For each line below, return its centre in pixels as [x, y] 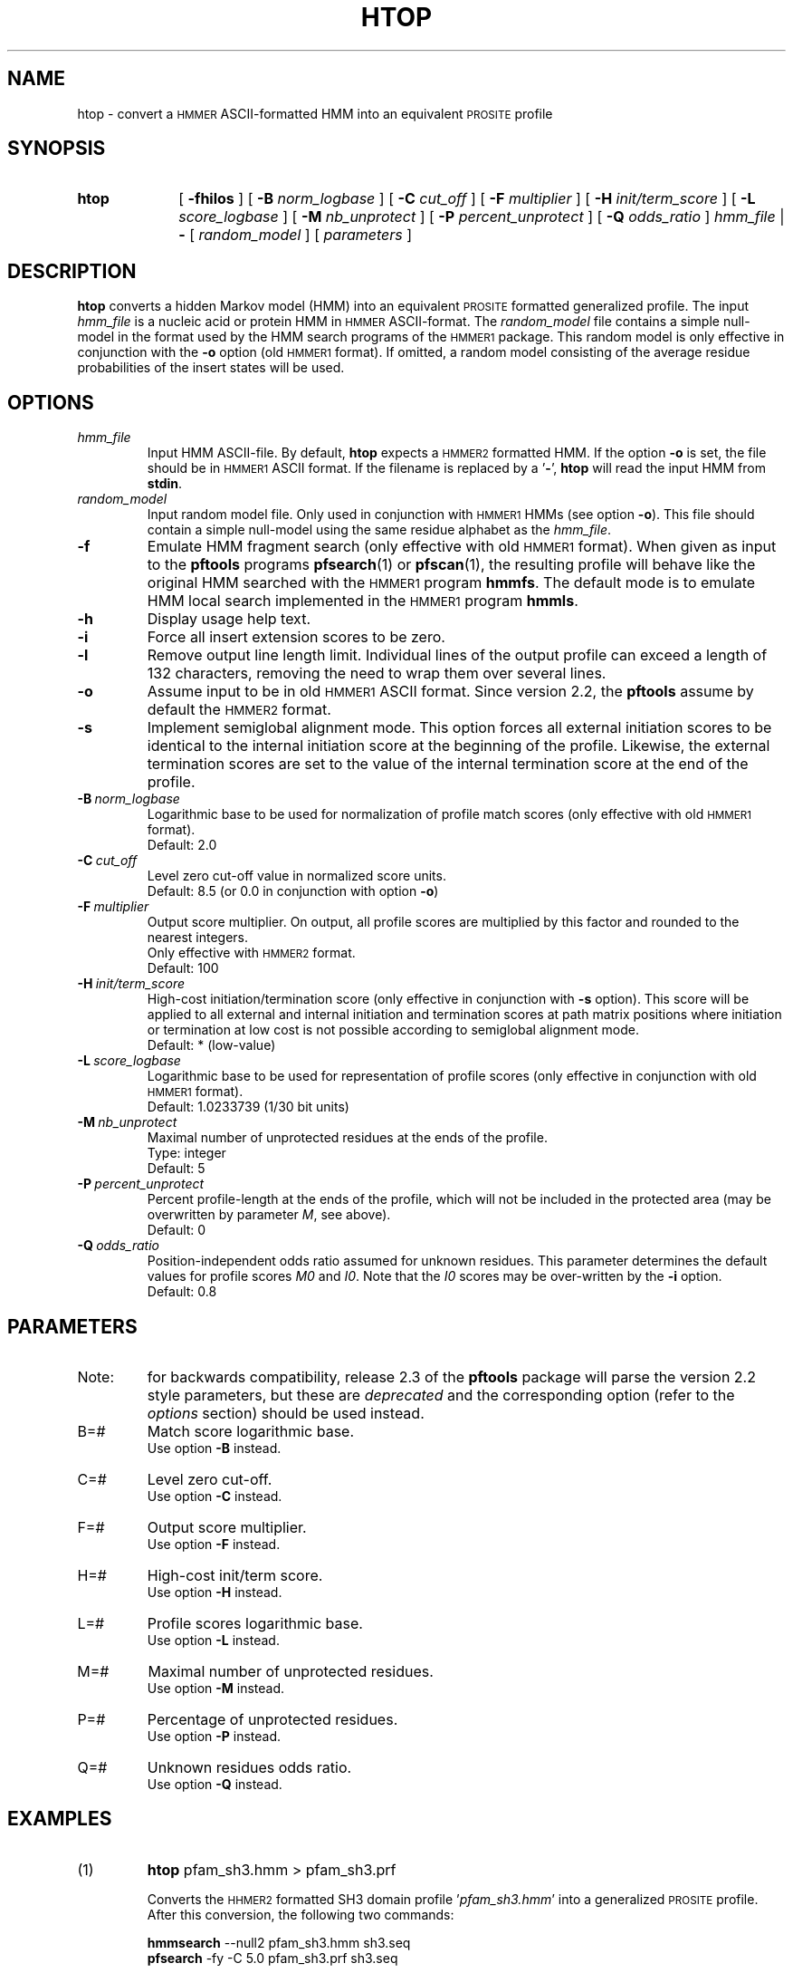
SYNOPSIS [57, 149]
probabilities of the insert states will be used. [211, 368]
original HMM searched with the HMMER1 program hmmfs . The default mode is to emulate [451, 583]
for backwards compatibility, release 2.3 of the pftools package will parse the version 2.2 [451, 1376]
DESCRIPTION [72, 271]
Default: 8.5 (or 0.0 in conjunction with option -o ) [293, 891]
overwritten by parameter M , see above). [269, 1215]
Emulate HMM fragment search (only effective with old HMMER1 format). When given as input [462, 547]
